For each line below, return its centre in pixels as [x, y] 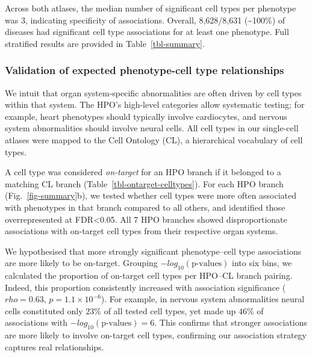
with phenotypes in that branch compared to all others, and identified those [145, 207]
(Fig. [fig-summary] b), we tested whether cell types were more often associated [151, 195]
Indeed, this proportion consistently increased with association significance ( [145, 287]
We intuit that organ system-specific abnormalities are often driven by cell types [153, 92]
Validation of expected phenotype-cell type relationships [145, 70]
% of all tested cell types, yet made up [165, 310]
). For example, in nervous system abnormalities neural [203, 299]
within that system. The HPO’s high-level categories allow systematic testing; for [155, 104]
